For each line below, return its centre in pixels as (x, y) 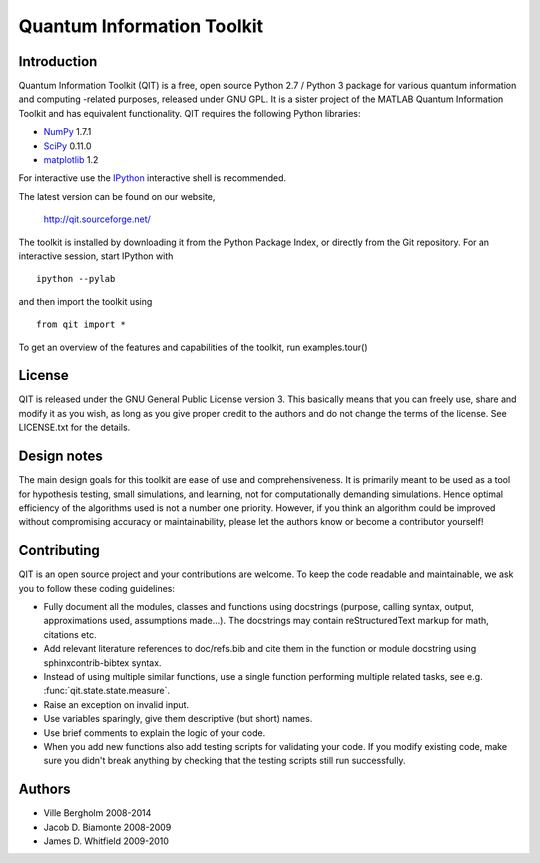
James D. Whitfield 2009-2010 (106, 841)
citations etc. (70, 634)
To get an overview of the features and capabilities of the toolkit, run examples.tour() (193, 347)
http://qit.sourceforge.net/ (97, 219)
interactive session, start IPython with (96, 256)
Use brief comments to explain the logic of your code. (154, 732)
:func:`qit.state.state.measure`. (106, 691)
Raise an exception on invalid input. (116, 704)
